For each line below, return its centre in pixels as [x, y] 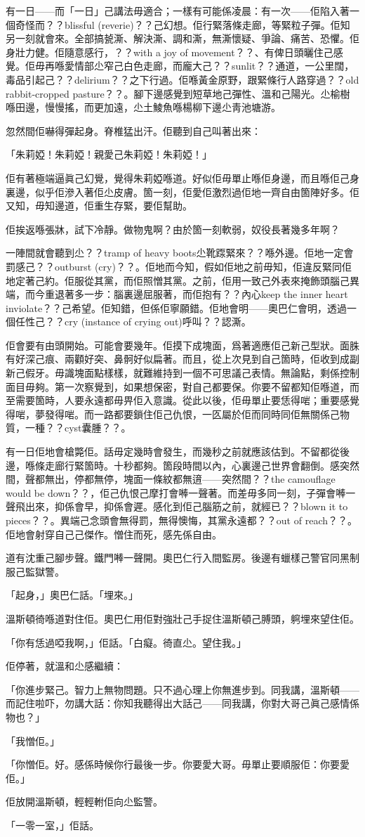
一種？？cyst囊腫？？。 [78, 428]
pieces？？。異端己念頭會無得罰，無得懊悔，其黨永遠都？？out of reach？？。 [181, 520]
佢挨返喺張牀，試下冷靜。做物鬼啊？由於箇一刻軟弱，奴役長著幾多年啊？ [173, 229]
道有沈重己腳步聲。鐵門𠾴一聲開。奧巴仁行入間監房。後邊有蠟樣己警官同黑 [178, 558]
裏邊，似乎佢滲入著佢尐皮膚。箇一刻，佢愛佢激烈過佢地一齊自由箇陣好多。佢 [182, 192]
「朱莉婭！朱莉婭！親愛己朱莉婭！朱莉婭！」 [109, 154]
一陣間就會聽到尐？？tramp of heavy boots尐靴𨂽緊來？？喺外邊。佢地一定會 [180, 253]
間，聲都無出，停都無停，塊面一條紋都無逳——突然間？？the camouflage [171, 479]
